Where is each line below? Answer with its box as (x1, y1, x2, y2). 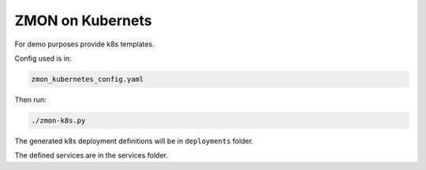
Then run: (14, 94, 47, 104)
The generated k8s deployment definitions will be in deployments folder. (14, 136, 254, 146)
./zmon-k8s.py (31, 116, 86, 125)
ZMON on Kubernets (14, 12, 152, 29)
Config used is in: (14, 54, 72, 63)
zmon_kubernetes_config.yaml (31, 75, 144, 83)
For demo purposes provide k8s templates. (14, 39, 155, 49)
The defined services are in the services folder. (14, 150, 169, 161)
